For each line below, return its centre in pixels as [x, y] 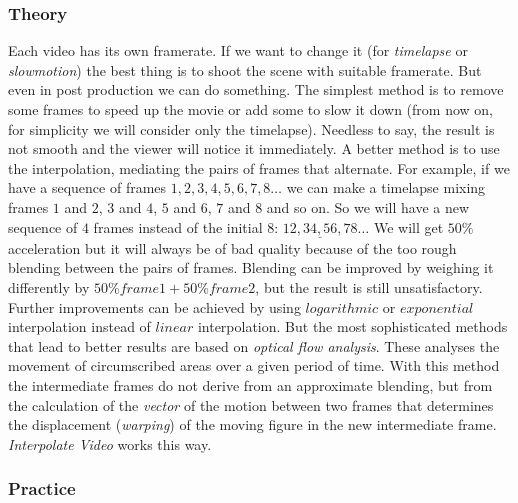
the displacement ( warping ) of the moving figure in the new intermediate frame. [252, 424]
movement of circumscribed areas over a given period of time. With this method [254, 365]
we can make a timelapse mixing [386, 187]
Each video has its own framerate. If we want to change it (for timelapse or [238, 50]
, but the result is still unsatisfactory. [369, 286]
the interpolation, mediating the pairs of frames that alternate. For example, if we [259, 167]
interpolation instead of [79, 326]
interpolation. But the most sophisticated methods [352, 326]
